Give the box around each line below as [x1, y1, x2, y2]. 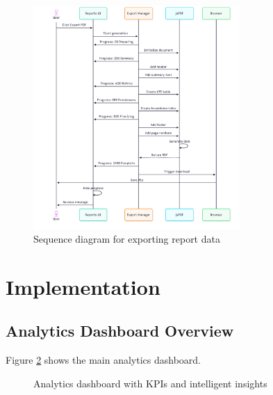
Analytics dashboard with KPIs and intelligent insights [33, 376, 267, 390]
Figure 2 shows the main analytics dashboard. [6, 353, 201, 367]
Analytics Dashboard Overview [6, 320, 234, 341]
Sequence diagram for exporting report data [33, 231, 220, 245]
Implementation [6, 272, 160, 300]
